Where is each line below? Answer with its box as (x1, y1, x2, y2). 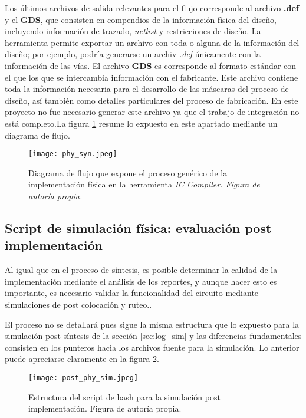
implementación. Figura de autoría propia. (28, 402, 182, 414)
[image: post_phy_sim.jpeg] (28, 373, 139, 382)
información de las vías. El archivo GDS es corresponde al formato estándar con (5, 59, 297, 71)
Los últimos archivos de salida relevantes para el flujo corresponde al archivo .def (5, 2, 299, 14)
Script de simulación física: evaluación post (5, 218, 272, 236)
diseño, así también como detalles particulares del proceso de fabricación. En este (5, 94, 298, 106)
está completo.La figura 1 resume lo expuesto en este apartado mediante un (5, 117, 278, 129)
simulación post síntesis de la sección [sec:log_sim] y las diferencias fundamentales (5, 330, 302, 342)
